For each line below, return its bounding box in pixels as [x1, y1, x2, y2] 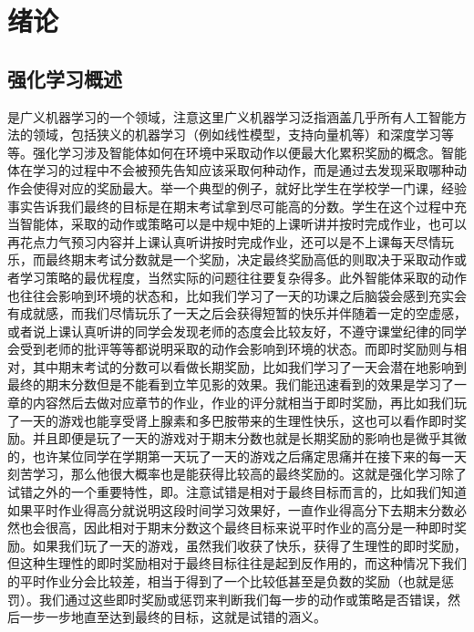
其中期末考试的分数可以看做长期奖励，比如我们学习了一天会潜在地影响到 [32, 357, 467, 376]
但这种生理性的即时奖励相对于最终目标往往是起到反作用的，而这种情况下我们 [7, 554, 467, 573]
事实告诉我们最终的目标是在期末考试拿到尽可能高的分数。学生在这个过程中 [7, 196, 454, 215]
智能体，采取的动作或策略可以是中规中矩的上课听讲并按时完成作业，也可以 [19, 214, 467, 233]
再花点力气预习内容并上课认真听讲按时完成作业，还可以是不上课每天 [7, 232, 416, 251]
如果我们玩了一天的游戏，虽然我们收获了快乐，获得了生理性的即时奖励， [32, 535, 467, 554]
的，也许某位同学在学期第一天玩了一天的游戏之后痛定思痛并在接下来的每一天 [7, 446, 467, 465]
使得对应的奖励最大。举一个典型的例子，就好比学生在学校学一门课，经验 [32, 178, 467, 197]
